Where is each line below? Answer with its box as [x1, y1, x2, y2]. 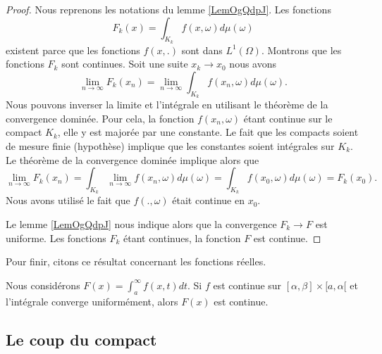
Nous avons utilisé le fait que [6, 193, 130, 208]
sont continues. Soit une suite [61, 56, 188, 71]
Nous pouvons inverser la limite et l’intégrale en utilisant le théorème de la [6, 97, 328, 112]
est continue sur [213, 277, 282, 292]
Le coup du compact [6, 328, 157, 350]
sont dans [181, 42, 223, 57]
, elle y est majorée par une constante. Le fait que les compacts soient [57, 125, 359, 139]
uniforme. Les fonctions [6, 230, 106, 245]
